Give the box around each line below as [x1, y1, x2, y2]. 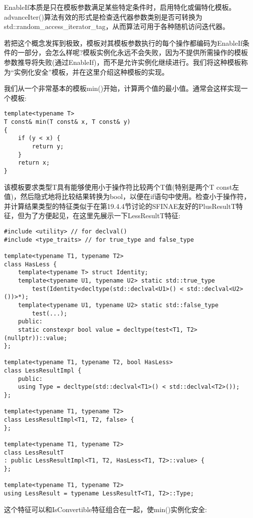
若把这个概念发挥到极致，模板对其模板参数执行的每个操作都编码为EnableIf [4, 37, 243, 48]
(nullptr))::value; [4, 334, 67, 342]
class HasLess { [4, 260, 57, 268]
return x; [18, 159, 50, 167]
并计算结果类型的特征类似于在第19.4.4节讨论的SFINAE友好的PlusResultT [4, 201, 236, 211]
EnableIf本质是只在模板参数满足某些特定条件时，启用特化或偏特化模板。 [4, 2, 236, 12]
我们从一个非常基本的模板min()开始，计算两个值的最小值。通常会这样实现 [4, 83, 241, 93]
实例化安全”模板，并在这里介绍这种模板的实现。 [14, 66, 169, 77]
